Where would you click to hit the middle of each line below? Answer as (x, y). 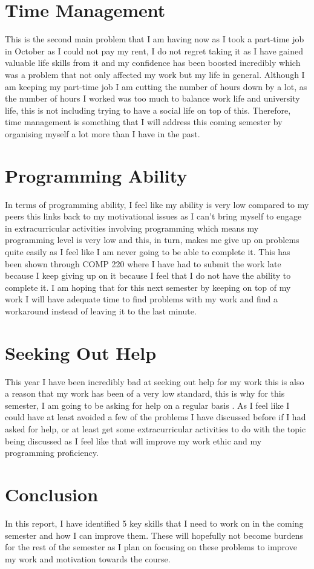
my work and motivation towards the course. (88, 558)
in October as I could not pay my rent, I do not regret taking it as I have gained (154, 50)
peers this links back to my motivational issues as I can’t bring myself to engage (153, 216)
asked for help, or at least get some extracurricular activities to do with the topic (155, 429)
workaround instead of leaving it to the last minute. (101, 311)
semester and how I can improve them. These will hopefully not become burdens (154, 535)
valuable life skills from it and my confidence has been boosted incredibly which (153, 63)
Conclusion (52, 494)
